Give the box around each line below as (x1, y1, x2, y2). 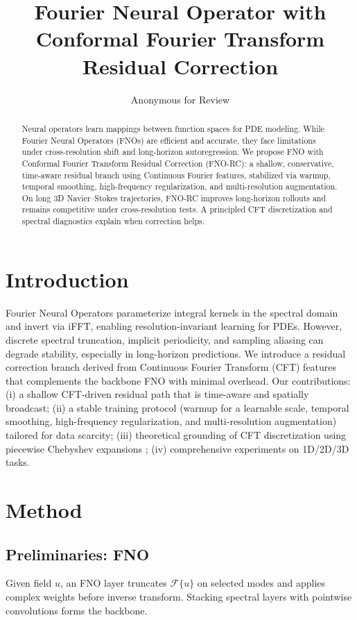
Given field (6, 576, 52, 590)
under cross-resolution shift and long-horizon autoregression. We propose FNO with (21, 146, 324, 158)
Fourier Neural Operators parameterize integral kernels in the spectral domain (6, 305, 338, 319)
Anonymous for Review (130, 92, 230, 106)
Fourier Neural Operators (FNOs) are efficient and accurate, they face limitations (21, 134, 316, 146)
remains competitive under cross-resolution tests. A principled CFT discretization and (21, 203, 333, 215)
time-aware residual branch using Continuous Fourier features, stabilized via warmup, (21, 169, 331, 181)
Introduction (6, 265, 129, 293)
